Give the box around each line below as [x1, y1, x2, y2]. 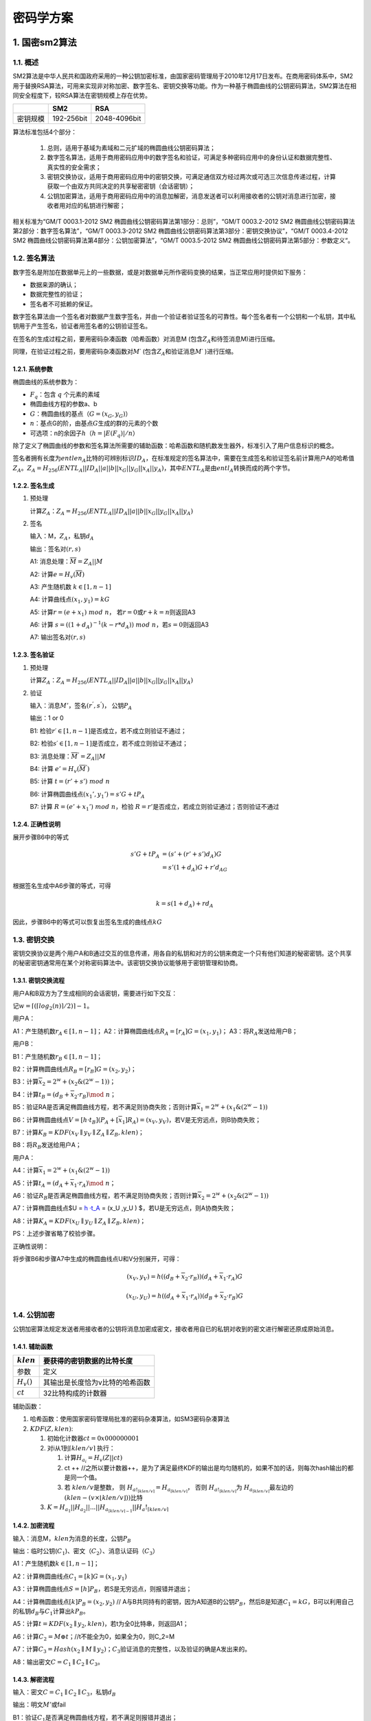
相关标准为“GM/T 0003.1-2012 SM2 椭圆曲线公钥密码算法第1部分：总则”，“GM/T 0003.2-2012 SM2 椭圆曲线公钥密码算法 [12, 217, 355, 225]
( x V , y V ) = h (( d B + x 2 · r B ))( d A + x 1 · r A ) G [126, 1273, 243, 1282]
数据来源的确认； [30, 280, 78, 288]
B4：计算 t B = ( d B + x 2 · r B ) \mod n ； [12, 1090, 116, 1100]
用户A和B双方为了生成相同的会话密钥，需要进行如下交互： [12, 989, 178, 997]
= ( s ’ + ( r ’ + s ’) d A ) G [161, 850, 222, 860]
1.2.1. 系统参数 [12, 365, 53, 373]
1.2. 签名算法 [12, 253, 55, 263]
